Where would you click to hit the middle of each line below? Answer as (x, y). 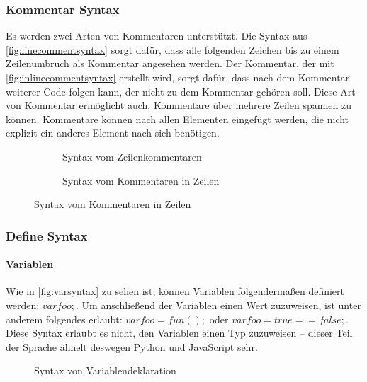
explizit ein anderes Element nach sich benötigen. (113, 133)
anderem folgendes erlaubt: (64, 319)
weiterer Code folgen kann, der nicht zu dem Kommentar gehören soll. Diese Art (181, 91)
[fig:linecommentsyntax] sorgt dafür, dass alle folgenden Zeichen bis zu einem (173, 49)
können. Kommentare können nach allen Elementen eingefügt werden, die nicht (177, 118)
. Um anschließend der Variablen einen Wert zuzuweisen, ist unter (219, 305)
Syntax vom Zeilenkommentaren (132, 156)
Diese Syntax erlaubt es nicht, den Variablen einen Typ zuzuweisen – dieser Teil (179, 333)
